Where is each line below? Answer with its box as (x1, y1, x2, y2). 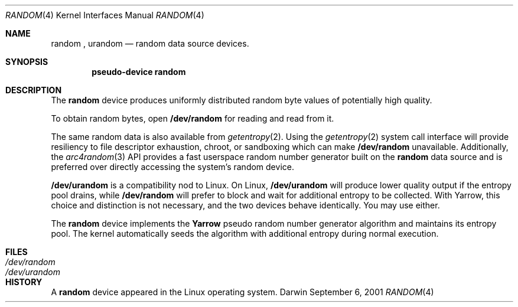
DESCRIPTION (5, 85, 62, 95)
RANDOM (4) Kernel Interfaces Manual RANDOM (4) (5, 10, 204, 20)
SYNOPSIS (5, 57, 48, 67)
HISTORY (5, 277, 43, 287)
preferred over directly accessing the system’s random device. (51, 162, 294, 172)
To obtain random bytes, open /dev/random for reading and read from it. (51, 113, 334, 123)
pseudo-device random (92, 67, 186, 77)
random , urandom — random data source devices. (51, 38, 249, 48)
